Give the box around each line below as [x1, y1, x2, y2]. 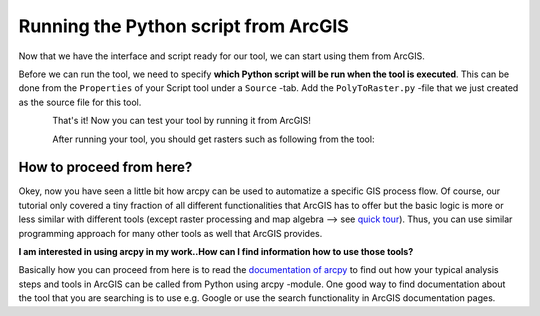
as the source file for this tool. [18, 96, 142, 108]
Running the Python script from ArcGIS [18, 15, 349, 37]
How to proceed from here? [18, 159, 193, 176]
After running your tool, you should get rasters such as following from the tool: [52, 133, 375, 145]
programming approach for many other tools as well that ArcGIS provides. [18, 227, 323, 239]
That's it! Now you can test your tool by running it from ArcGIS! [52, 115, 312, 127]
